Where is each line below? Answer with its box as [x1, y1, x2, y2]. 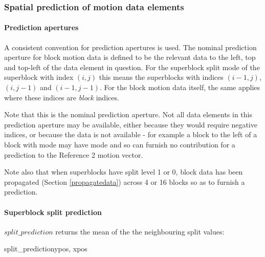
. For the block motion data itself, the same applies [99, 82, 260, 93]
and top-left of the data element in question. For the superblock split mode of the [4, 61, 260, 72]
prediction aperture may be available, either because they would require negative [4, 119, 257, 130]
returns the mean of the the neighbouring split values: [55, 226, 225, 237]
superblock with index [4, 72, 74, 82]
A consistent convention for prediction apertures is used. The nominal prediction [4, 41, 257, 52]
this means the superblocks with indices [99, 72, 224, 82]
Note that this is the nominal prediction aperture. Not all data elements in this [4, 109, 252, 120]
